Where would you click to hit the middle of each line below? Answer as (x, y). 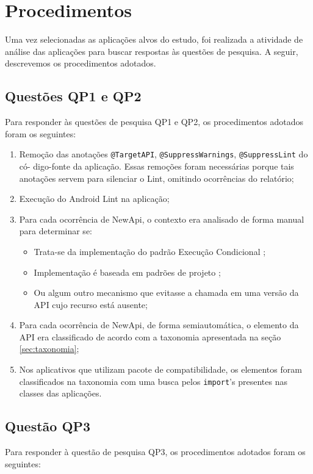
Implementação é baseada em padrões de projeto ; (127, 272)
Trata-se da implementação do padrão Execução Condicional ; (150, 251)
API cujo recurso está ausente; (91, 304)
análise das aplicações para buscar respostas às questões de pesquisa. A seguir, (152, 51)
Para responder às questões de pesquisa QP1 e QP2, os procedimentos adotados (154, 122)
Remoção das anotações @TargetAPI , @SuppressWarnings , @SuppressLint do (164, 154)
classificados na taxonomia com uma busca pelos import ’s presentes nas (153, 381)
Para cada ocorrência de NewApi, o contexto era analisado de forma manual (162, 219)
